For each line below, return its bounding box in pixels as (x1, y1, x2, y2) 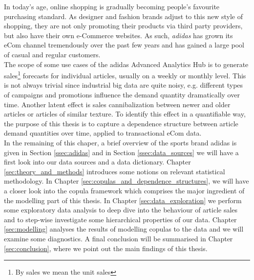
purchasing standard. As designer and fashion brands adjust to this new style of (4, 11, 243, 21)
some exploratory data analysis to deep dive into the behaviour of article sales (4, 205, 238, 215)
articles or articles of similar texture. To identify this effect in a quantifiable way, (4, 109, 246, 119)
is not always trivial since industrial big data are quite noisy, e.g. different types (4, 80, 243, 90)
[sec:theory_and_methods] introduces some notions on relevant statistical (4, 166, 225, 176)
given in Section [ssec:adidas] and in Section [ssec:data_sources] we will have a (4, 147, 239, 157)
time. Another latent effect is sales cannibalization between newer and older (4, 99, 231, 109)
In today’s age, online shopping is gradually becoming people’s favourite (4, 1, 220, 11)
